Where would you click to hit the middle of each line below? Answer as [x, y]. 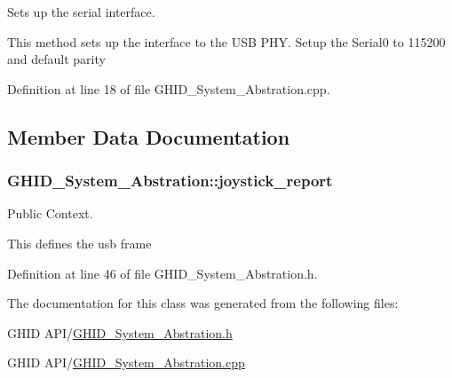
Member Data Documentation [149, 136]
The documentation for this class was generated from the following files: [203, 303]
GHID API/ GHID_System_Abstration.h [120, 332]
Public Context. [50, 213]
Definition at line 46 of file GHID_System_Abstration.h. [163, 273]
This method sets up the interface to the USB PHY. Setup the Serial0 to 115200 [226, 41]
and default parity [56, 59]
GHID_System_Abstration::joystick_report [170, 181]
